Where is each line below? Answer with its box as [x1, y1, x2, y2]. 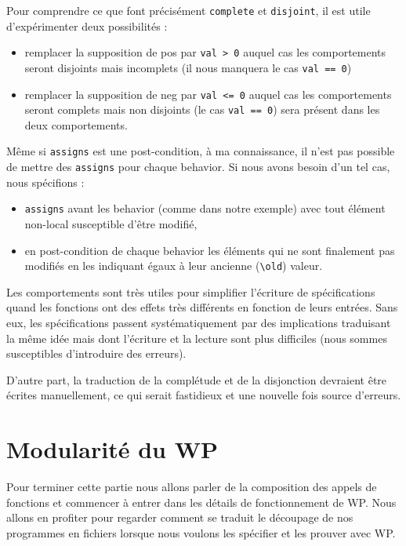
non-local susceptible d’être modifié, [24, 216, 198, 232]
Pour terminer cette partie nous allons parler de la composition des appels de [6, 479, 377, 495]
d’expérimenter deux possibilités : [6, 17, 168, 34]
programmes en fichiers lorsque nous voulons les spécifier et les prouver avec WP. [6, 524, 396, 541]
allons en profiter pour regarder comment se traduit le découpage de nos [6, 509, 353, 526]
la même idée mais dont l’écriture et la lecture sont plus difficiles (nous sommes [6, 329, 387, 346]
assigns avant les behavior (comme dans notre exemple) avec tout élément [24, 200, 386, 217]
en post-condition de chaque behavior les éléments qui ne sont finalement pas [24, 242, 395, 258]
